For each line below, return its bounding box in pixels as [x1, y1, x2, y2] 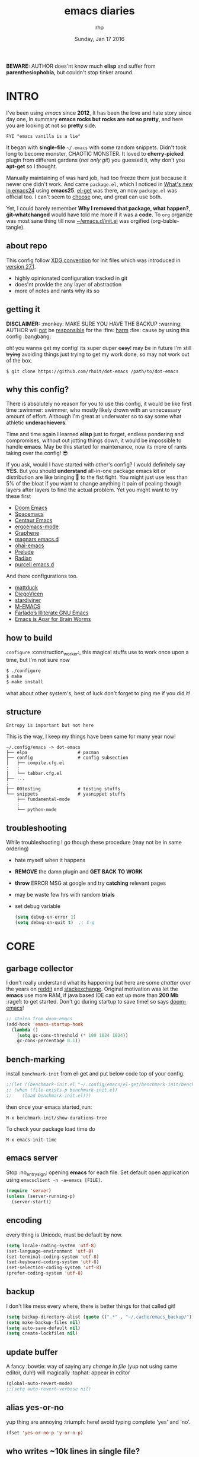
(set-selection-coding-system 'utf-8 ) [6, 1264, 102, 1271]
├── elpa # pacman [6, 750, 99, 756]
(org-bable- [150, 217, 179, 224]
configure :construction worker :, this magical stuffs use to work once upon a [6, 649, 189, 657]
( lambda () [11, 1027, 38, 1033]
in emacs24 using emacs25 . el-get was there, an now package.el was [6, 187, 178, 194]
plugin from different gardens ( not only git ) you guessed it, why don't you [6, 156, 185, 163]
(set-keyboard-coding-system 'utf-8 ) [6, 1259, 99, 1265]
